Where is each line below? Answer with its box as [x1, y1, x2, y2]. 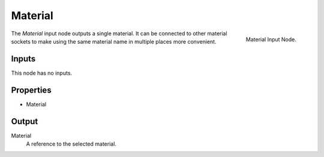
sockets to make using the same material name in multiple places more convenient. [11, 38, 217, 45]
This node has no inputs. [11, 69, 72, 76]
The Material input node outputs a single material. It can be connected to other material [11, 30, 227, 37]
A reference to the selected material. [26, 140, 117, 147]
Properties [11, 85, 52, 95]
